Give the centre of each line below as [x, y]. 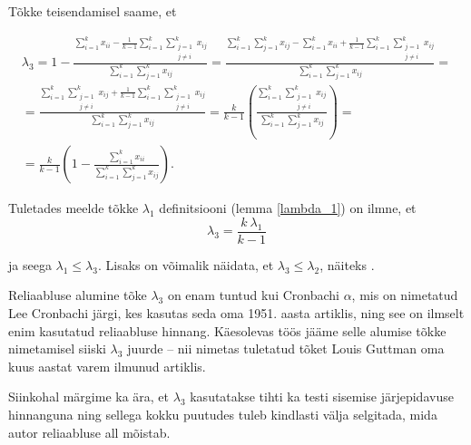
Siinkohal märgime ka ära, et [89, 397]
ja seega [30, 264]
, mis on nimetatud [405, 295]
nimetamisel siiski [57, 348]
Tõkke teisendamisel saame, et [93, 11]
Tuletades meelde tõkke [74, 208]
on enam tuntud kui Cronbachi [253, 295]
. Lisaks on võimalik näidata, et [186, 264]
